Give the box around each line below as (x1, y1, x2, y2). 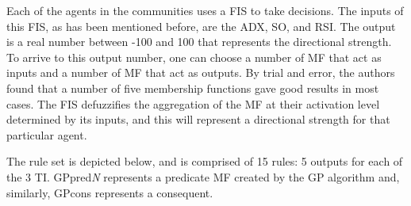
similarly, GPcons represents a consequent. (6, 184, 213, 200)
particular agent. (6, 126, 87, 143)
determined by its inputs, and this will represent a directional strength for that (6, 111, 390, 128)
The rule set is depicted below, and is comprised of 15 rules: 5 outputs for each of (6, 153, 403, 170)
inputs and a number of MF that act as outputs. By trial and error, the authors (6, 64, 395, 81)
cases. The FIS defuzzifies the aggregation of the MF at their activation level (6, 95, 380, 112)
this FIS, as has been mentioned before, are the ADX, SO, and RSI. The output (6, 17, 396, 34)
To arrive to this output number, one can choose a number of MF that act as (6, 48, 382, 65)
